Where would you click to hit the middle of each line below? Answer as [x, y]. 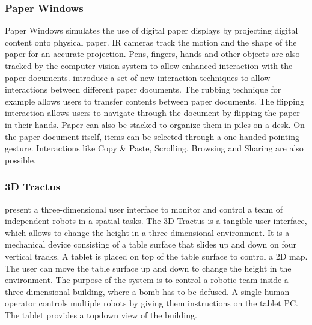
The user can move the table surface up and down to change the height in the [148, 268]
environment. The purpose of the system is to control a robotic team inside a [147, 280]
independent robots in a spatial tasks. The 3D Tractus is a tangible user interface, [156, 221]
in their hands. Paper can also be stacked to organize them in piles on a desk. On [155, 124]
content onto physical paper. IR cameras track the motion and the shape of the [151, 42]
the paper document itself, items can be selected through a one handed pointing [152, 136]
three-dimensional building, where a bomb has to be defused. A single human [147, 291]
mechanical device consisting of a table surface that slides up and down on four [151, 244]
